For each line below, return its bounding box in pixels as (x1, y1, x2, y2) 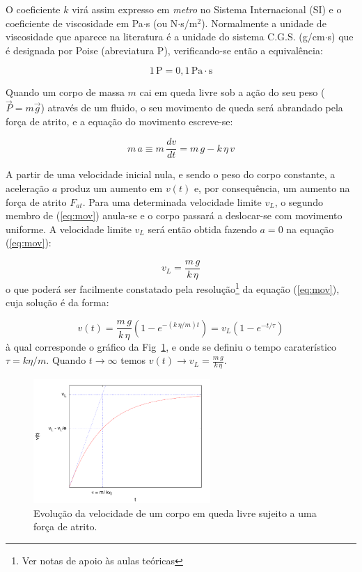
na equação (286, 221, 334, 236)
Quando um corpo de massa (6, 85, 125, 100)
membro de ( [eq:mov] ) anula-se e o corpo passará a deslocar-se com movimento (6, 208, 343, 223)
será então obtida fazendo (148, 221, 257, 236)
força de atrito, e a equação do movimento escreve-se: (6, 113, 233, 128)
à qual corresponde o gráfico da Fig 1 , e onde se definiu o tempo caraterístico (6, 339, 337, 353)
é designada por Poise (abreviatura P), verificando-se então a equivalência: (6, 42, 323, 57)
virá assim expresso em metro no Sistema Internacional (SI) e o (72, 2, 342, 16)
